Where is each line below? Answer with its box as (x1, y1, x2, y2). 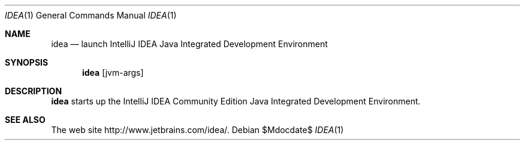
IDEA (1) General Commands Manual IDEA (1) (5, 10, 177, 20)
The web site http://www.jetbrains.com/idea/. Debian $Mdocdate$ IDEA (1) (51, 125, 344, 135)
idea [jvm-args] (82, 67, 144, 78)
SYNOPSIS (5, 57, 49, 67)
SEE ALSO (5, 115, 46, 125)
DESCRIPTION (5, 86, 62, 96)
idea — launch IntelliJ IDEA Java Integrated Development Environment (51, 39, 328, 49)
